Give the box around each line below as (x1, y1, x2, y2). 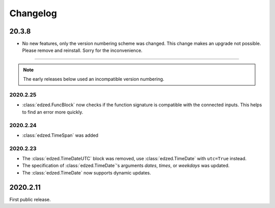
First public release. (9, 196, 51, 202)
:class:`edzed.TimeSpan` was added (22, 132, 99, 138)
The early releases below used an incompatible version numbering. (23, 76, 164, 82)
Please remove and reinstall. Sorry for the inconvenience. (22, 47, 143, 53)
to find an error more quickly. (22, 109, 84, 115)
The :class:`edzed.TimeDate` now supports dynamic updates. (22, 169, 151, 175)
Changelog (9, 8, 57, 19)
